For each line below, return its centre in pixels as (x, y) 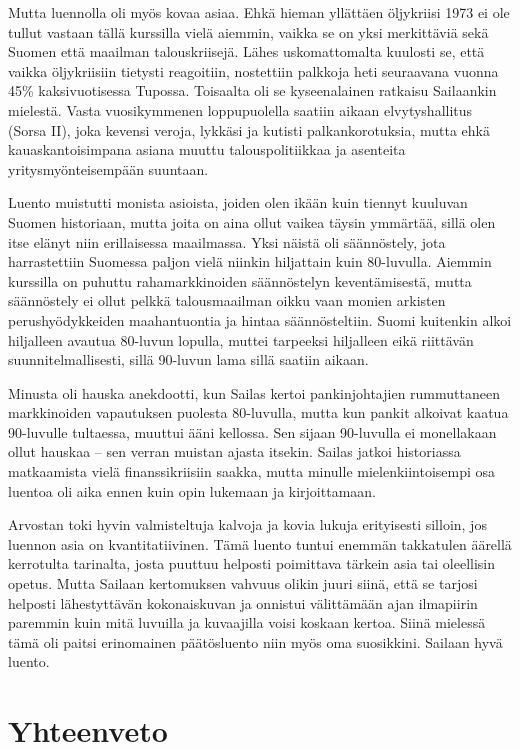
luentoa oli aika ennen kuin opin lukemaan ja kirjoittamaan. (192, 490)
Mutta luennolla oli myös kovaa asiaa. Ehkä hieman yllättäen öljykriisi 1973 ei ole (259, 12)
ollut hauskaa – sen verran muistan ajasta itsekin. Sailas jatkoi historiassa (234, 451)
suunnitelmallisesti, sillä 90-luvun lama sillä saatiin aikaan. (188, 359)
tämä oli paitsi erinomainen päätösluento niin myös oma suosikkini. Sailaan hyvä (255, 641)
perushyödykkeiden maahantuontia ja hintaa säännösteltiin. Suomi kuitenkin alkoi (260, 319)
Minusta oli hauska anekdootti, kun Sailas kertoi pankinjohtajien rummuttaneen (254, 392)
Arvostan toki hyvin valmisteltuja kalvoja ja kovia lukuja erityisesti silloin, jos (247, 524)
